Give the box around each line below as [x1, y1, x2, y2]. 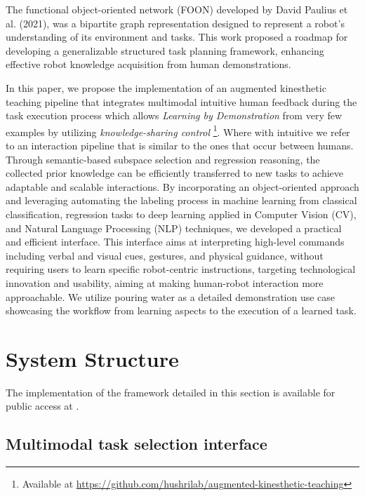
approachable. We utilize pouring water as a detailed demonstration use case [6, 289, 336, 304]
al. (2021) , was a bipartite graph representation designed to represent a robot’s [6, 15, 345, 30]
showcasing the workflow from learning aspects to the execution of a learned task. [6, 303, 357, 318]
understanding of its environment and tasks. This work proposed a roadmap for [6, 29, 348, 44]
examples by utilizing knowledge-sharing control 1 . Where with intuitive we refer [6, 122, 350, 139]
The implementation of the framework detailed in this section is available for [6, 384, 336, 399]
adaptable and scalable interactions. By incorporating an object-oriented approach [6, 179, 359, 194]
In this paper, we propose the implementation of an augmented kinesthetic [6, 80, 326, 95]
